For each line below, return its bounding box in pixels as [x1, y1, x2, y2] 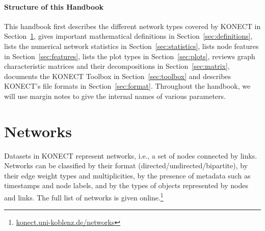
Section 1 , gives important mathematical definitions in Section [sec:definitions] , [4, 31, 253, 41]
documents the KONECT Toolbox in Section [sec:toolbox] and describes [4, 70, 231, 81]
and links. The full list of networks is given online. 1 [4, 191, 164, 202]
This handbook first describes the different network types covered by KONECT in [4, 20, 261, 31]
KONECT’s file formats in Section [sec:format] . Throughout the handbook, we [4, 81, 251, 91]
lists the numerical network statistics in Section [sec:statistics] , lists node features [4, 40, 259, 51]
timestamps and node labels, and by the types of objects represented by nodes [4, 180, 248, 191]
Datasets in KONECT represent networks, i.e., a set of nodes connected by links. [4, 150, 257, 161]
